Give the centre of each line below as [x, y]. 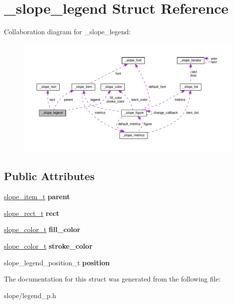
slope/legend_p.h [30, 295]
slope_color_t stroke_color [48, 246]
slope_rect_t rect [32, 213]
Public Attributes [49, 176]
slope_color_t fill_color [42, 229]
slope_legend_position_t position [57, 262]
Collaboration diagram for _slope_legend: [67, 32]
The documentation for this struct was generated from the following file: [112, 279]
